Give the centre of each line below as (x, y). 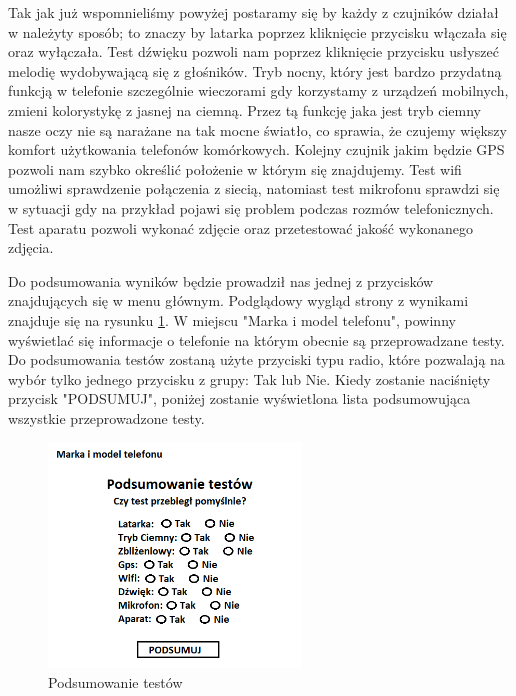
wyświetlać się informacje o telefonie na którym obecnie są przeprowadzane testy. (256, 339)
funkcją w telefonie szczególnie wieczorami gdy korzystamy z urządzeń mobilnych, (258, 90)
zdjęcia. (31, 247)
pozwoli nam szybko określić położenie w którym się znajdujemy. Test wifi (235, 168)
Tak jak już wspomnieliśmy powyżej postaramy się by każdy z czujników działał (253, 12)
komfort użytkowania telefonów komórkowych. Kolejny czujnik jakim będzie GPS (256, 149)
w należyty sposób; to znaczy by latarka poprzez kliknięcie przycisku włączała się (257, 31)
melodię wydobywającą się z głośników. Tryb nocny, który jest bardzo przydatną (255, 70)
